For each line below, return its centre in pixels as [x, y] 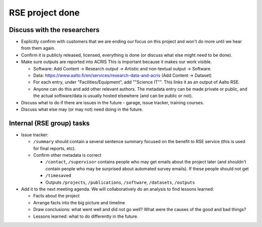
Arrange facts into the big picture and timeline [79, 203]
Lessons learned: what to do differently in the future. [86, 216]
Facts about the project [57, 196]
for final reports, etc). [55, 148]
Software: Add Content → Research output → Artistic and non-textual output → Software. [123, 68]
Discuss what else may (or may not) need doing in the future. [82, 109]
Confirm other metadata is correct [67, 155]
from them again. [38, 48]
